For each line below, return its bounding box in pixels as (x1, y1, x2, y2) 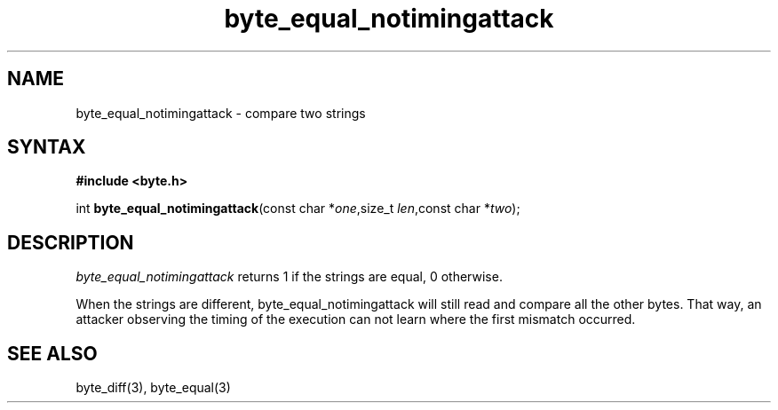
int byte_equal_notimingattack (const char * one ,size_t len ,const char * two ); (75, 201, 520, 217)
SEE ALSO (7, 342, 98, 365)
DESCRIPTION (7, 231, 134, 254)
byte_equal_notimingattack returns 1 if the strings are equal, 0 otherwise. (75, 269, 503, 285)
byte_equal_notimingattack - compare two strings (75, 105, 366, 121)
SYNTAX (7, 136, 86, 159)
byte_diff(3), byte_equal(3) (75, 380, 231, 396)
